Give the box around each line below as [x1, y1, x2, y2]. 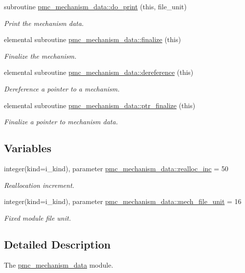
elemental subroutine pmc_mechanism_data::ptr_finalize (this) [4, 100, 196, 110]
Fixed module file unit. [4, 212, 71, 223]
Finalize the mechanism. [4, 50, 77, 61]
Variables [4, 140, 52, 156]
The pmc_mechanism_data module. [4, 259, 113, 270]
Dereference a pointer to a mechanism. [4, 83, 120, 93]
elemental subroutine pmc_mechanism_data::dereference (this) [4, 67, 194, 77]
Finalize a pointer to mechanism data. [4, 116, 118, 127]
